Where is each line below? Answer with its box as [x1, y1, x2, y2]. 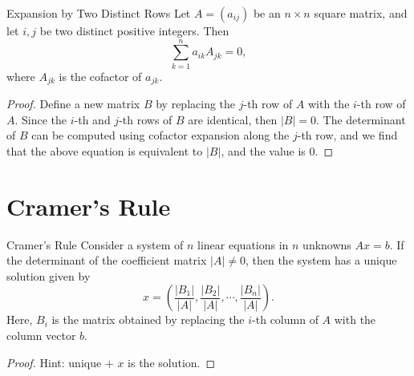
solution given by [6, 267, 91, 284]
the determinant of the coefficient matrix [6, 252, 207, 269]
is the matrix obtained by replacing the [51, 311, 245, 328]
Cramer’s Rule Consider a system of [6, 236, 184, 253]
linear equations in [197, 236, 289, 253]
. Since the [14, 111, 67, 127]
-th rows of [119, 111, 172, 127]
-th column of [252, 311, 319, 328]
